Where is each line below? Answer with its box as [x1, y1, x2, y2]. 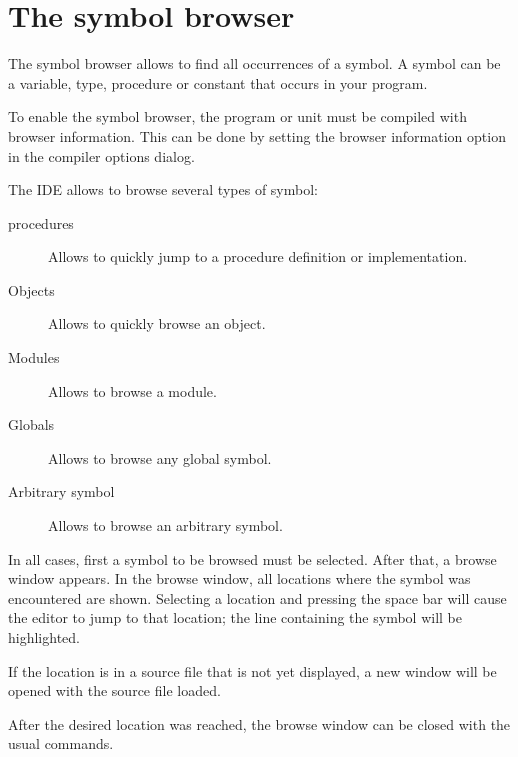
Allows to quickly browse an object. [48, 313, 266, 334]
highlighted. [8, 627, 80, 647]
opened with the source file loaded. [8, 680, 221, 701]
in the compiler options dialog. [8, 145, 195, 166]
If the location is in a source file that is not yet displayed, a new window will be [8, 660, 497, 681]
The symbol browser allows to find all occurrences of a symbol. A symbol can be [8, 53, 501, 74]
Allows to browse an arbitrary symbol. [48, 515, 283, 536]
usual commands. [8, 733, 114, 754]
